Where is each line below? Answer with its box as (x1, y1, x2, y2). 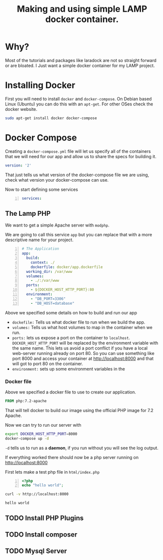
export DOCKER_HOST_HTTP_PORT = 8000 (5, 431, 78, 436)
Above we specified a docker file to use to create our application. (5, 389, 137, 395)
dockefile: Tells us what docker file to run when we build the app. (12, 319, 145, 325)
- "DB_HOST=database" (30, 301, 75, 306)
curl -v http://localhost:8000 (5, 492, 69, 497)
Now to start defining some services (5, 187, 78, 192)
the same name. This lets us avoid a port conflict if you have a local (12, 345, 148, 351)
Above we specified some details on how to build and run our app (5, 310, 138, 315)
